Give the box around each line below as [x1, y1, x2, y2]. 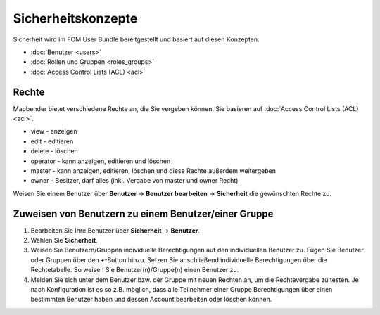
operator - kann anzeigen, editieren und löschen [30, 157, 171, 165]
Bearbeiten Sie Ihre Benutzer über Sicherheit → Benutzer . [30, 226, 201, 235]
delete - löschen [30, 147, 79, 155]
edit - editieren [30, 137, 74, 146]
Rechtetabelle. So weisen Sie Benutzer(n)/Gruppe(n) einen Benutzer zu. [30, 266, 239, 274]
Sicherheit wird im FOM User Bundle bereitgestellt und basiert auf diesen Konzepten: [13, 35, 260, 44]
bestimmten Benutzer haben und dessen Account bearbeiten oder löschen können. [30, 295, 272, 304]
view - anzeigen [30, 127, 77, 136]
